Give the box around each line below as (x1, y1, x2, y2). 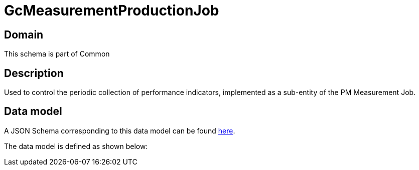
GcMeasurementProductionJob (4, 2, 219, 19)
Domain (4, 28, 44, 41)
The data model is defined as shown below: (4, 141, 148, 150)
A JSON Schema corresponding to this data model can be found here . (4, 126, 235, 135)
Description (4, 66, 64, 79)
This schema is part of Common (4, 49, 110, 58)
